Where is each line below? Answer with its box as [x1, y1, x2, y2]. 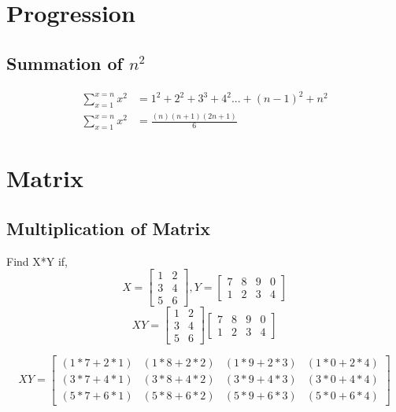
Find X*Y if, [6, 252, 68, 269]
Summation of [6, 50, 123, 75]
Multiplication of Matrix [6, 215, 210, 240]
